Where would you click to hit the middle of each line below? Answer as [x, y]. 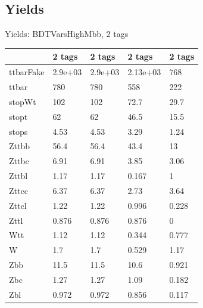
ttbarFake [27, 72]
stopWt [23, 101]
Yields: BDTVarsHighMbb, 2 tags [67, 34]
